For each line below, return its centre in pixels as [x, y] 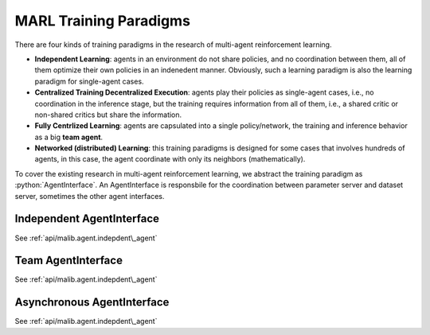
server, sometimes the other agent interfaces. [90, 196]
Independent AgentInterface [87, 219]
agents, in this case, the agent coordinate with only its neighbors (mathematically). [170, 159]
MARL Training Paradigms [103, 21]
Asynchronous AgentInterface [92, 302]
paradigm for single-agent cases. [89, 81]
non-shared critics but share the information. [108, 115]
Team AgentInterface [69, 261]
